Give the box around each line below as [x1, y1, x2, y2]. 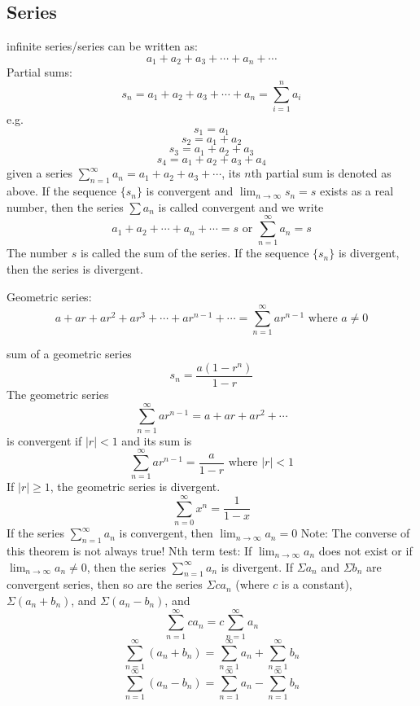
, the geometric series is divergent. [50, 478, 221, 495]
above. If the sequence [7, 182, 117, 200]
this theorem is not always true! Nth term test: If [7, 542, 252, 559]
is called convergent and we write [158, 198, 324, 215]
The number [7, 244, 68, 261]
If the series [7, 524, 64, 542]
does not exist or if [318, 542, 413, 559]
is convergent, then [119, 524, 213, 542]
